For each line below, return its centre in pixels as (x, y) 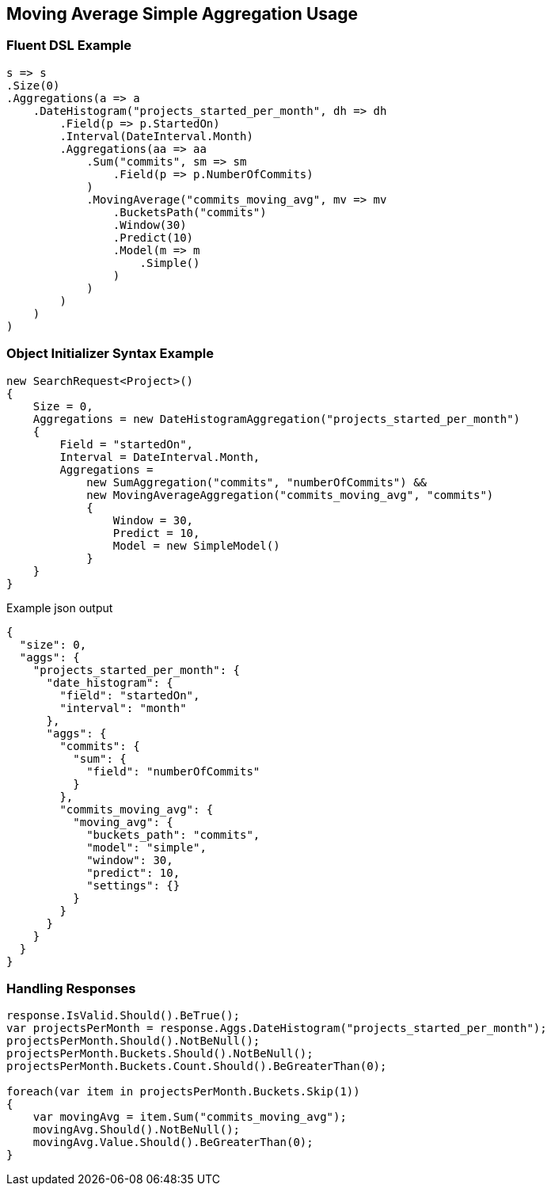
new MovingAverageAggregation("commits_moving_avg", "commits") (290, 495)
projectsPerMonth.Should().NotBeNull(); (133, 1041)
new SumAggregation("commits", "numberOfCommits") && (257, 482)
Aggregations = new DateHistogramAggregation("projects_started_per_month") (277, 419)
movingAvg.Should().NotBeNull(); (137, 1130)
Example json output (60, 607)
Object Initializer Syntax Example (110, 354)
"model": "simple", (146, 847)
